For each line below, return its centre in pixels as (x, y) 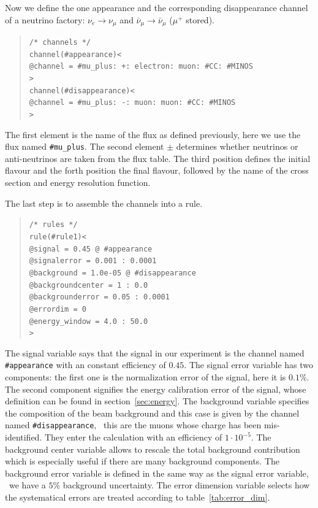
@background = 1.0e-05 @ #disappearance (112, 273)
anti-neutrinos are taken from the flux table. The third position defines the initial (158, 158)
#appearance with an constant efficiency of (85, 365)
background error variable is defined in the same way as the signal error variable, (157, 473)
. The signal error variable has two (249, 365)
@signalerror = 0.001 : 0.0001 (93, 261)
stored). (200, 19)
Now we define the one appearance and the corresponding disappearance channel (157, 7)
